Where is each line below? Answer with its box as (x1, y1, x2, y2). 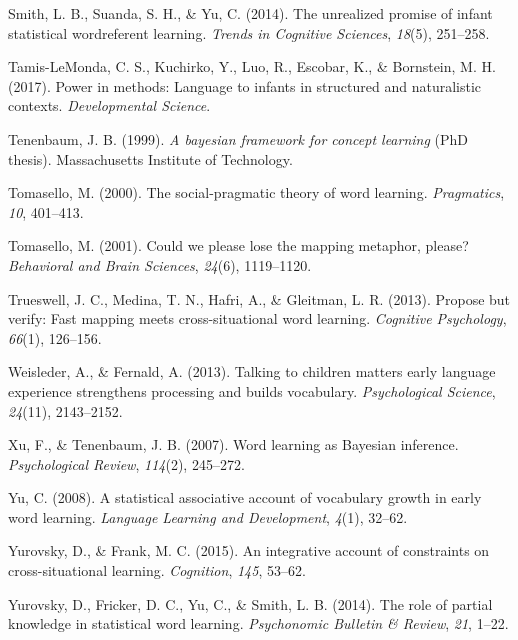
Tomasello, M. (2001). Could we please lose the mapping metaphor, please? (8, 235, 469, 256)
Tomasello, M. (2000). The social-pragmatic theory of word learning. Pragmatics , (8, 182, 505, 203)
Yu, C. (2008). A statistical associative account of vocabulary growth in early (8, 487, 482, 508)
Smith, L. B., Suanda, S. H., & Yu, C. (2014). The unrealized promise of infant (8, 3, 493, 23)
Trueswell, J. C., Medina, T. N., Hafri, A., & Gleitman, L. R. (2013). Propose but (8, 288, 511, 309)
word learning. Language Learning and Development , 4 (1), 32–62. (8, 506, 408, 527)
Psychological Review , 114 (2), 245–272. (8, 453, 245, 474)
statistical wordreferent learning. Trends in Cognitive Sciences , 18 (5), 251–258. (8, 22, 490, 43)
